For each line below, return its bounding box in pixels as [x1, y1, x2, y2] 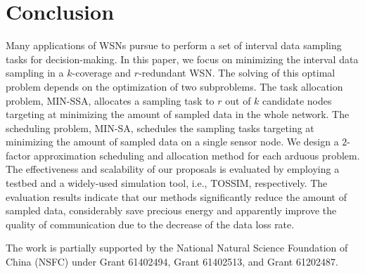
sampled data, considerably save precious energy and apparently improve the [6, 203, 337, 218]
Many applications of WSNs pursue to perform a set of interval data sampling [6, 38, 342, 53]
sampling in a [6, 65, 64, 80]
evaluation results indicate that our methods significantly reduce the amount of [6, 189, 347, 204]
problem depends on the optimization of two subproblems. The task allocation [6, 79, 343, 93]
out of [225, 93, 251, 107]
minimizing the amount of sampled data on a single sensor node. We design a [6, 134, 339, 149]
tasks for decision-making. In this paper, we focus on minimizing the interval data [6, 51, 359, 66]
